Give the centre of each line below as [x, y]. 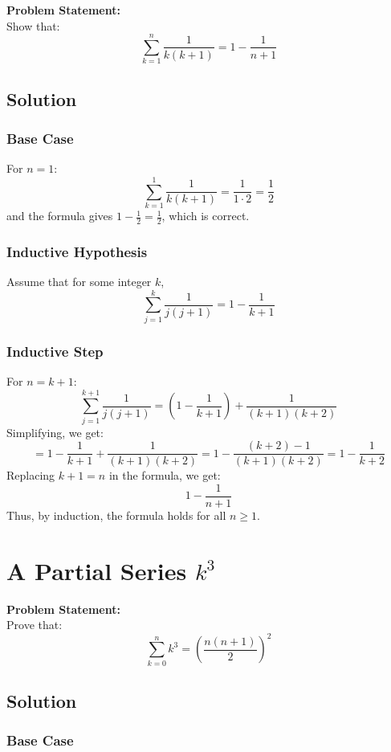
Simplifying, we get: [55, 432]
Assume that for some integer [79, 282]
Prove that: [35, 625]
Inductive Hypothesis [77, 251]
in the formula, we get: [165, 475]
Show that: [33, 25]
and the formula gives [60, 216]
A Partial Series [97, 570]
